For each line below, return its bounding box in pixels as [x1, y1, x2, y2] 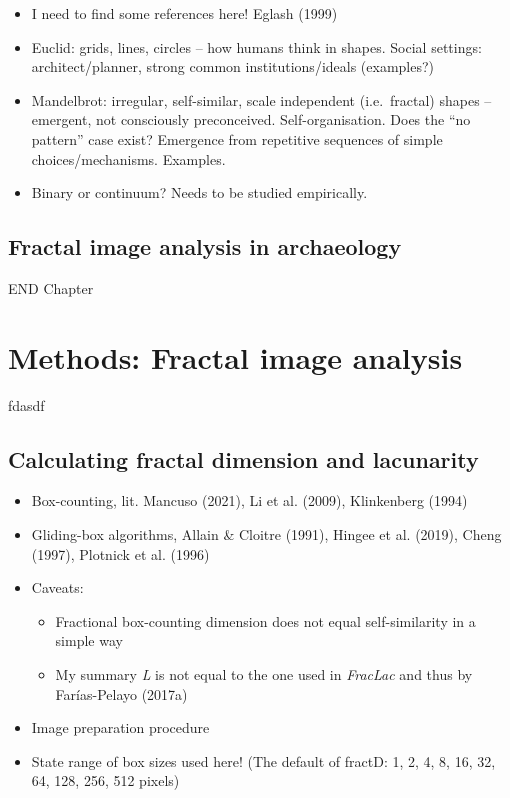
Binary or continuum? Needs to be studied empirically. [31, 182, 368, 203]
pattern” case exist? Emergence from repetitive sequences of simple [31, 128, 443, 149]
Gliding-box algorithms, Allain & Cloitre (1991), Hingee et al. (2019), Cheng [31, 524, 502, 545]
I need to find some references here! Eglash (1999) [31, 3, 338, 23]
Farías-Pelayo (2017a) [55, 683, 188, 704]
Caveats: [31, 577, 84, 598]
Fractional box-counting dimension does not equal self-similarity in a [55, 610, 476, 631]
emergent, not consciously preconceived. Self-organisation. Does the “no [31, 109, 471, 130]
